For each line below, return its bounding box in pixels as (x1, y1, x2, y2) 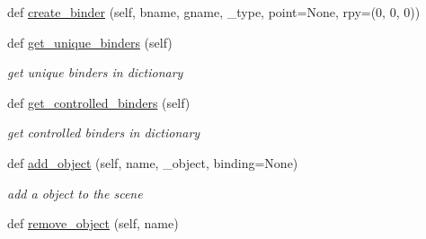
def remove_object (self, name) (7, 214, 179, 233)
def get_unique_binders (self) (7, 32, 173, 51)
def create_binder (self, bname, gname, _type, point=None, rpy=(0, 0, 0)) (7, 3, 421, 21)
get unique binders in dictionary (7, 63, 183, 82)
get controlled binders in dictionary (7, 123, 200, 142)
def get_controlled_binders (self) (7, 93, 191, 111)
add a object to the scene (7, 183, 143, 202)
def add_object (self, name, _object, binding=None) (7, 153, 298, 172)
